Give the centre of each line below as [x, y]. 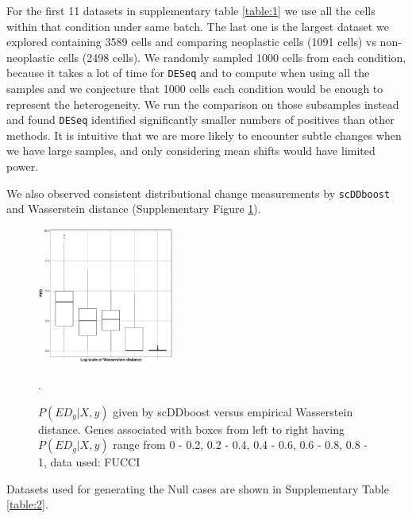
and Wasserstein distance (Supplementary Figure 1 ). [134, 209]
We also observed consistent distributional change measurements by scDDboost [198, 193]
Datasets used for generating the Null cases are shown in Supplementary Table [198, 488]
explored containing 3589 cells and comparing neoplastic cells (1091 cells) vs [191, 42]
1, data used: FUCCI [89, 462]
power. [23, 166]
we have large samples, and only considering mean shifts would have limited [191, 151]
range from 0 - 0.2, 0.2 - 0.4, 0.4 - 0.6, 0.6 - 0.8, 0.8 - [241, 445]
